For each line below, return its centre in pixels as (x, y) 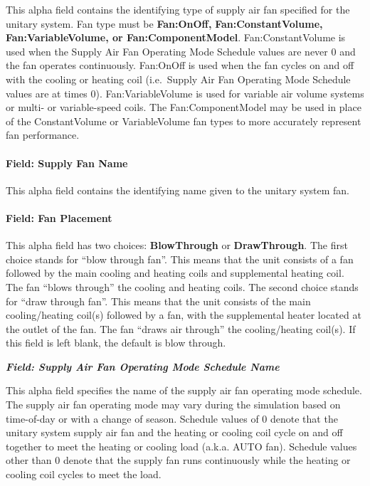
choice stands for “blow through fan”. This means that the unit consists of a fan (180, 259)
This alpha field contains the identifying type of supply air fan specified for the (178, 9)
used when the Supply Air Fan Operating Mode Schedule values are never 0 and (181, 51)
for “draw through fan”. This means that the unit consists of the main (158, 301)
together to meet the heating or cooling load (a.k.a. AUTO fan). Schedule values (181, 446)
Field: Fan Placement (59, 217)
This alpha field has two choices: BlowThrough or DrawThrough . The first (177, 245)
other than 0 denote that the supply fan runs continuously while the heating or (178, 460)
